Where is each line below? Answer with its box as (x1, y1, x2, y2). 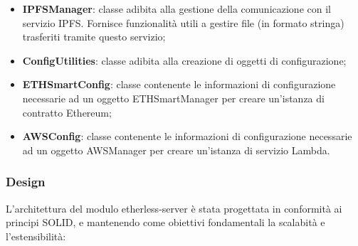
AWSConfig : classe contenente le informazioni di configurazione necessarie (22, 129, 352, 144)
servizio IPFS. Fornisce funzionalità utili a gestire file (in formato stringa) (22, 15, 344, 30)
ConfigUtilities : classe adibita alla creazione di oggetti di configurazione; (22, 53, 347, 68)
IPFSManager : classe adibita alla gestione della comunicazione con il (22, 1, 331, 16)
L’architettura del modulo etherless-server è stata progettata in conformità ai (6, 200, 342, 215)
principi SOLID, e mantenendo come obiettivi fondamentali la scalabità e (6, 215, 325, 230)
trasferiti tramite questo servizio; (22, 29, 166, 44)
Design (6, 173, 46, 191)
